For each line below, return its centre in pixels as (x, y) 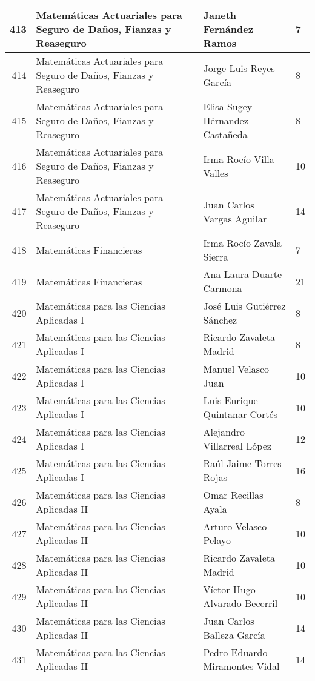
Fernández (228, 29)
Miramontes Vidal (241, 666)
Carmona (223, 288)
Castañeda (225, 134)
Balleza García (234, 635)
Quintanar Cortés (240, 414)
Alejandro (224, 432)
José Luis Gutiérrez (244, 306)
